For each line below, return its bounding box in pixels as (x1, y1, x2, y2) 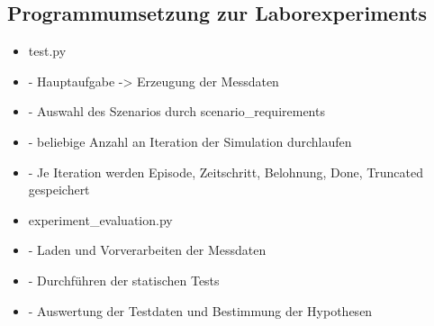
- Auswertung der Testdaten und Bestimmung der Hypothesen (28, 301, 373, 320)
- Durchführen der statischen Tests (28, 270, 220, 289)
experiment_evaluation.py (28, 210, 173, 229)
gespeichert (28, 180, 90, 199)
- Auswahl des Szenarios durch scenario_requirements (28, 102, 325, 121)
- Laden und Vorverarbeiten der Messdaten (28, 240, 267, 259)
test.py (28, 41, 67, 60)
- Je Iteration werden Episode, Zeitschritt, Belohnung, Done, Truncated (28, 162, 424, 181)
